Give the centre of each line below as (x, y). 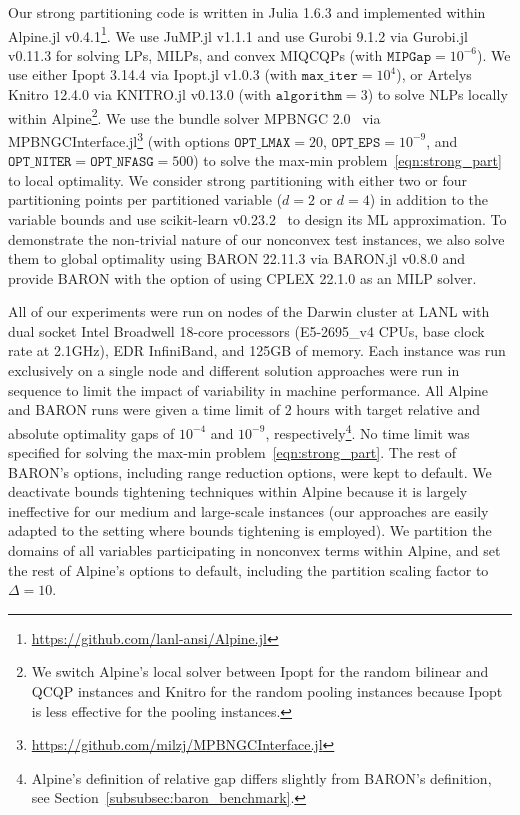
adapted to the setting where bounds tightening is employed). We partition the (250, 530)
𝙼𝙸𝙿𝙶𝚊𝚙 (409, 56)
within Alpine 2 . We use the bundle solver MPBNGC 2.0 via (194, 116)
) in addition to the (429, 199)
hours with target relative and (388, 409)
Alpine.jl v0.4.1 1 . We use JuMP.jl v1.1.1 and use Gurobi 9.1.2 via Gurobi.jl (238, 34)
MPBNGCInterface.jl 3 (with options (119, 139)
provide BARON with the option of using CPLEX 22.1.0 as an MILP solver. (242, 277)
